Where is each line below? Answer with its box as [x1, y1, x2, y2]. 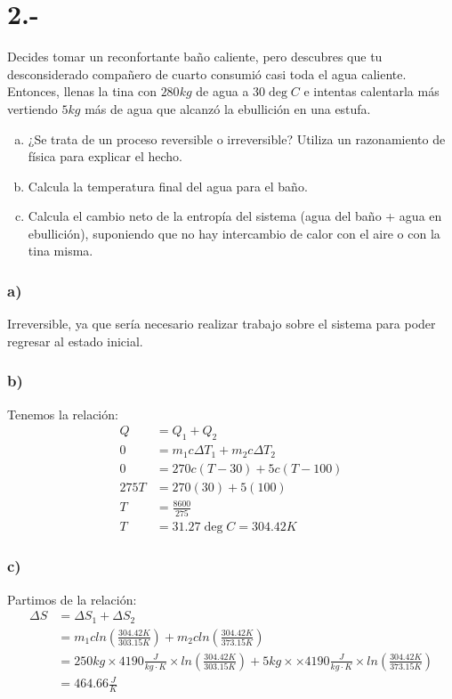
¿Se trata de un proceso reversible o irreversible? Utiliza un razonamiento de [28, 129, 446, 148]
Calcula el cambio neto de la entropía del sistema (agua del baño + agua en [28, 207, 442, 225]
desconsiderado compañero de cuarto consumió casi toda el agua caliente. [7, 64, 407, 83]
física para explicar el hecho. [28, 147, 183, 166]
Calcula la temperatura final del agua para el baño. [28, 176, 308, 195]
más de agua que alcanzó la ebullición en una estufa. [85, 99, 371, 118]
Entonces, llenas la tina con [7, 82, 157, 101]
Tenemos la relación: [7, 404, 118, 423]
